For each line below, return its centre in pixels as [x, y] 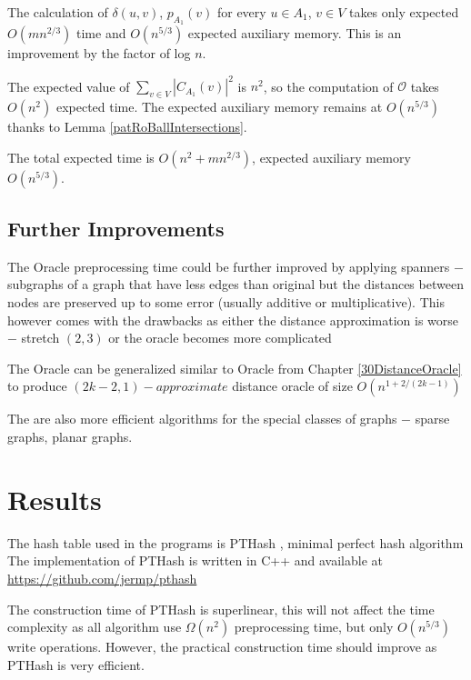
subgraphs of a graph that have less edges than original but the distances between [235, 284]
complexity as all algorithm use [95, 627]
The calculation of [58, 12]
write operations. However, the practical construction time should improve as [222, 647]
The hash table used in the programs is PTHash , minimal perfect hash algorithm [235, 542]
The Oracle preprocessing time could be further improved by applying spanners [229, 266]
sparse [432, 419]
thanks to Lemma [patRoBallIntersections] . [127, 127]
